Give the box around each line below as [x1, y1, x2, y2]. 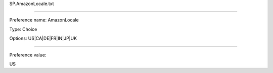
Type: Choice [9, 26, 37, 32]
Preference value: [9, 51, 47, 57]
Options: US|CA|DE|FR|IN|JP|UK [9, 35, 77, 41]
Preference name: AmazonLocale [9, 17, 79, 23]
